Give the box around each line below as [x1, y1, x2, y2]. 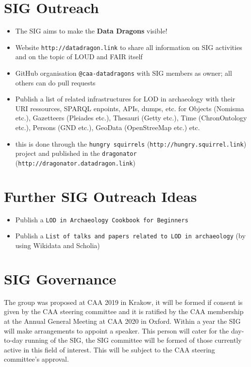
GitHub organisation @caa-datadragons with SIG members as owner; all [15, 67, 232, 78]
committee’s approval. [4, 354, 69, 364]
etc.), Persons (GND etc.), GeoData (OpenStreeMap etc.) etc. [15, 122, 200, 132]
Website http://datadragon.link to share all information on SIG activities [15, 42, 242, 52]
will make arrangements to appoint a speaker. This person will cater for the [4, 325, 229, 335]
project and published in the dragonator [15, 148, 137, 158]
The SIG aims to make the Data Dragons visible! [15, 26, 167, 36]
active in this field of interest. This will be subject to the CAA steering [4, 344, 215, 354]
